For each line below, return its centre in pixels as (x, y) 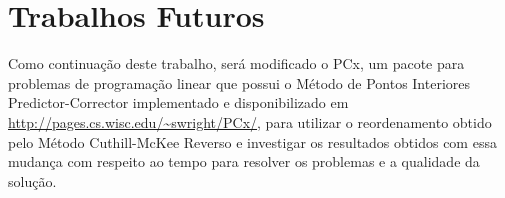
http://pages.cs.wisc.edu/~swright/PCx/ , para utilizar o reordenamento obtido (250, 121)
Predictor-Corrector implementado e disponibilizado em (178, 102)
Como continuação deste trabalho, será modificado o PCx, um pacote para (236, 63)
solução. (32, 180)
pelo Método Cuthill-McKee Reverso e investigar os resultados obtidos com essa (252, 141)
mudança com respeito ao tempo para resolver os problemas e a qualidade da (244, 161)
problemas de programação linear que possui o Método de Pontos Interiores (239, 82)
